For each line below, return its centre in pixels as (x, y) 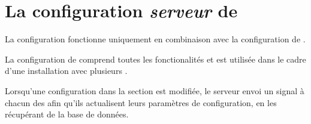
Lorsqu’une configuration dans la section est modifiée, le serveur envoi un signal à (155, 90)
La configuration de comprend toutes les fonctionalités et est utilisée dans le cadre (155, 59)
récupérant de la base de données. (67, 114)
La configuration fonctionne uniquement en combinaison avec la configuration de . (155, 39)
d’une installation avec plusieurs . (66, 71)
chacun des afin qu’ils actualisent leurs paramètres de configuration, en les (141, 102)
